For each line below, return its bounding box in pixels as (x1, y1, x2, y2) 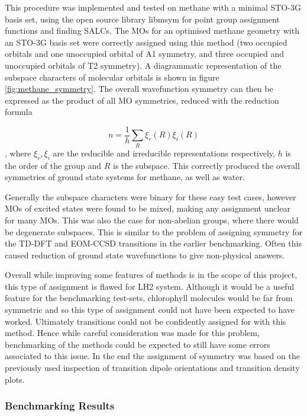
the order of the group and (5, 159, 102, 171)
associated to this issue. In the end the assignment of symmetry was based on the (5, 350, 300, 362)
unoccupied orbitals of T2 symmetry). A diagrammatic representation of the (5, 59, 282, 71)
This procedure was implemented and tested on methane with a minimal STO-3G (5, 1, 301, 13)
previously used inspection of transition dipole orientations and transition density (5, 361, 300, 374)
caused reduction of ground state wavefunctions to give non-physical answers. (5, 248, 285, 261)
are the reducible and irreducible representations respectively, (53, 146, 275, 159)
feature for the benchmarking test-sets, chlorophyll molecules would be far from (5, 292, 293, 304)
